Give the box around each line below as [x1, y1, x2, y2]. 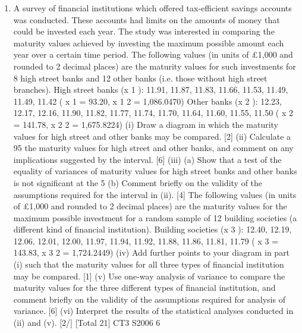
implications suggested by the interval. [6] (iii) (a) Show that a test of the [13, 153, 282, 165]
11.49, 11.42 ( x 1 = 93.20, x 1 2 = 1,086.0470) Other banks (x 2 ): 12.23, [13, 95, 282, 107]
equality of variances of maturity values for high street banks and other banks [13, 165, 297, 177]
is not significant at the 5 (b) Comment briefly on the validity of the [13, 176, 263, 189]
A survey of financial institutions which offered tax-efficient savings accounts [13, 2, 292, 14]
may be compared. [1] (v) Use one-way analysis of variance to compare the [13, 269, 285, 282]
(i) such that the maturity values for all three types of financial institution [13, 258, 284, 271]
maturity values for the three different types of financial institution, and [13, 281, 276, 294]
